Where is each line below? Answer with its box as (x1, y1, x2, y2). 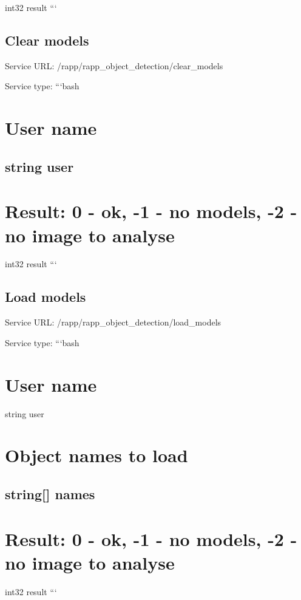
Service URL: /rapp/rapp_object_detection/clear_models (5, 59, 223, 72)
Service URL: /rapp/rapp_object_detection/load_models (5, 316, 222, 329)
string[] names (5, 484, 95, 503)
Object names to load (5, 443, 188, 468)
